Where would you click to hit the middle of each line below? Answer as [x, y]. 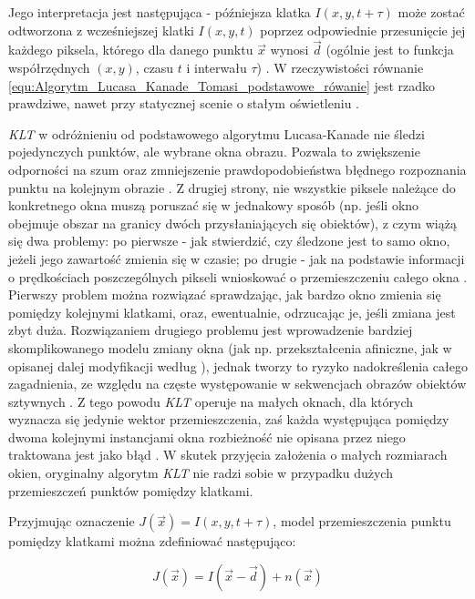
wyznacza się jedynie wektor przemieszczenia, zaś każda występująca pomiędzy [229, 419]
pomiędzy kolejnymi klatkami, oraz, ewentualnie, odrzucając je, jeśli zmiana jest [232, 312]
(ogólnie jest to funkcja [390, 50]
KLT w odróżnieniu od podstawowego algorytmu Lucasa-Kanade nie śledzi [217, 133]
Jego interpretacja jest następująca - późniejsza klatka [160, 12]
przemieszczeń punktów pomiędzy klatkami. [131, 490]
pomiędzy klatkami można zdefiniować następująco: [152, 541]
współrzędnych [49, 67]
